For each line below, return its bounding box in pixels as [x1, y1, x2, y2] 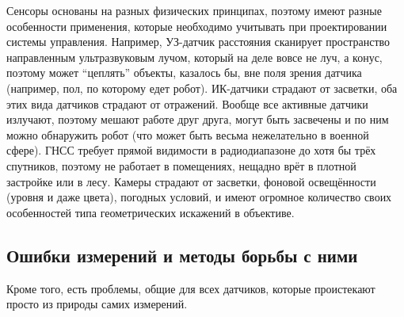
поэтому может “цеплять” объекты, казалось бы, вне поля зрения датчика [6, 64, 362, 81]
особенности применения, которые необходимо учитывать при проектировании [6, 17, 387, 34]
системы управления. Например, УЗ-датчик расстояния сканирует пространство [6, 33, 391, 50]
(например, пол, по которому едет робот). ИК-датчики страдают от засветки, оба [6, 79, 398, 96]
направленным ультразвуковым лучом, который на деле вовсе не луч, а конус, [6, 48, 383, 65]
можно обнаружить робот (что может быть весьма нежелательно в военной [6, 126, 369, 143]
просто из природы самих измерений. [6, 296, 188, 312]
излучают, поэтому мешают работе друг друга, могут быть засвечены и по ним [6, 111, 389, 128]
